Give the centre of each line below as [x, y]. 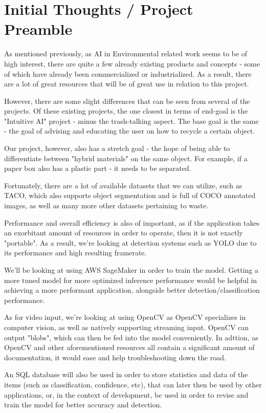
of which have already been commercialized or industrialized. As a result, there [128, 73]
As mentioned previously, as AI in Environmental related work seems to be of [126, 53]
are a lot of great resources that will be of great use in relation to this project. [127, 84]
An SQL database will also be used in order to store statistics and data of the [126, 374]
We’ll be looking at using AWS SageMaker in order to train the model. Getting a [131, 270]
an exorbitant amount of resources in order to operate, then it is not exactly [124, 233]
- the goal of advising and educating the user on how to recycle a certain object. [130, 131]
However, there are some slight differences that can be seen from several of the [127, 101]
